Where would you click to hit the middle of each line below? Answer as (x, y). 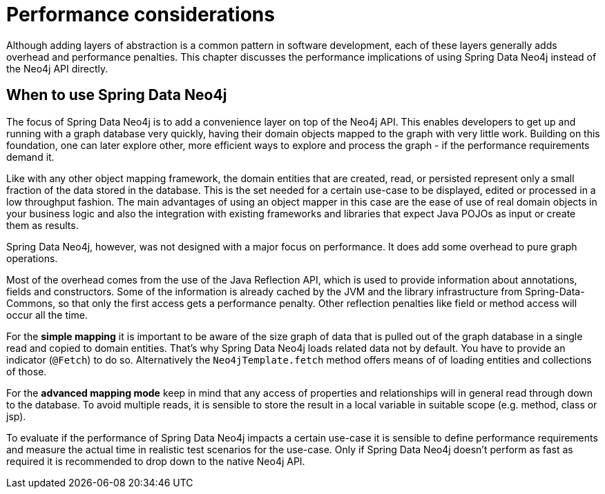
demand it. (30, 157)
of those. (27, 371)
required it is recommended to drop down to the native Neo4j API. (156, 461)
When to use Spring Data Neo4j (117, 95)
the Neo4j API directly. (57, 68)
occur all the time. (47, 315)
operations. (32, 258)
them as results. (42, 225)
